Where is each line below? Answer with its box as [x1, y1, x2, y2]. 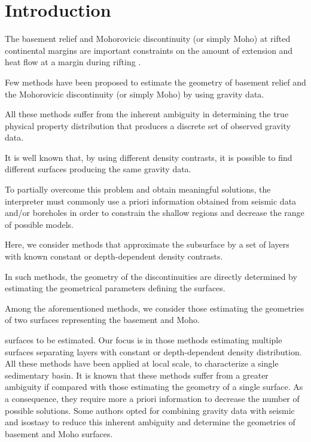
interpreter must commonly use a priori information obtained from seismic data [5, 194, 297, 207]
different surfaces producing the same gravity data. [5, 163, 191, 175]
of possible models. [5, 218, 74, 230]
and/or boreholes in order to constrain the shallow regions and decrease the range [5, 206, 304, 219]
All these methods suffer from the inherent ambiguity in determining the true [5, 108, 289, 120]
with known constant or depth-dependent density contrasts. [5, 250, 223, 263]
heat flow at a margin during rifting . [5, 56, 141, 68]
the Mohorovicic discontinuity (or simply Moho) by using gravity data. [5, 87, 264, 100]
